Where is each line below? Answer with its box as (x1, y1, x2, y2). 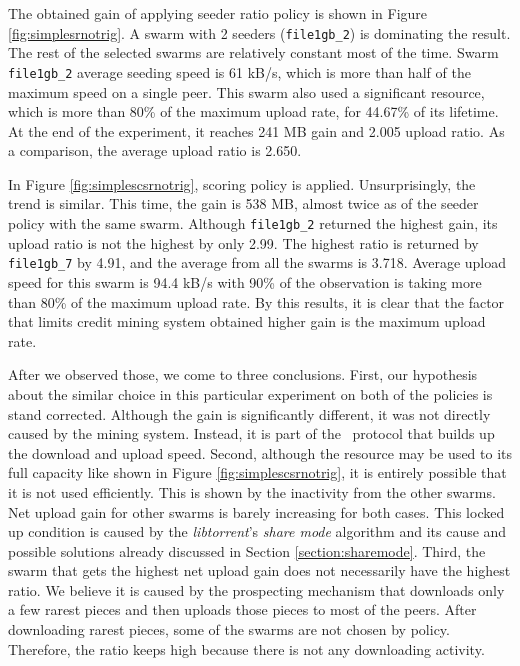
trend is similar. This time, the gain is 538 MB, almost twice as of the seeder (8, 193, 479, 214)
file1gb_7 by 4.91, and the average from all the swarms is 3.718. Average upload (8, 252, 507, 273)
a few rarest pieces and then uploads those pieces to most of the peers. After (8, 599, 477, 620)
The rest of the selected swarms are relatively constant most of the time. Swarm (8, 42, 499, 63)
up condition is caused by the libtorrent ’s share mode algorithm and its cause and (8, 521, 507, 542)
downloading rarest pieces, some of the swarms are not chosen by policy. (8, 619, 450, 640)
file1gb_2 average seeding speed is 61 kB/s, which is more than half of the (8, 61, 471, 82)
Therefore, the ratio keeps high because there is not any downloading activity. (8, 638, 485, 659)
